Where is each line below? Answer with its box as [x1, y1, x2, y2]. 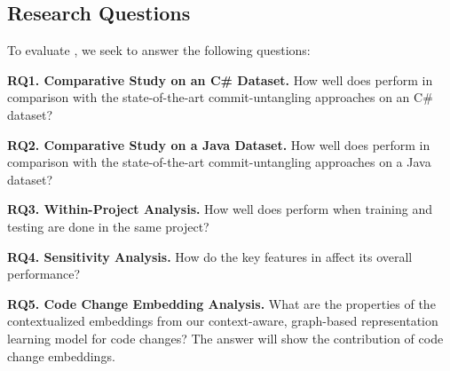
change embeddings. [7, 346, 115, 365]
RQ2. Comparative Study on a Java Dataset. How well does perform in [7, 135, 430, 154]
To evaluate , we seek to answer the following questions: [7, 41, 311, 59]
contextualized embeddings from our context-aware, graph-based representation [7, 312, 438, 330]
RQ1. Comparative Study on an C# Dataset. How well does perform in [7, 70, 433, 89]
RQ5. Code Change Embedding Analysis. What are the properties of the [7, 294, 436, 312]
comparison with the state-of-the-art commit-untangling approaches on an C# [7, 88, 433, 107]
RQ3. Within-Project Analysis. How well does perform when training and [7, 200, 432, 218]
